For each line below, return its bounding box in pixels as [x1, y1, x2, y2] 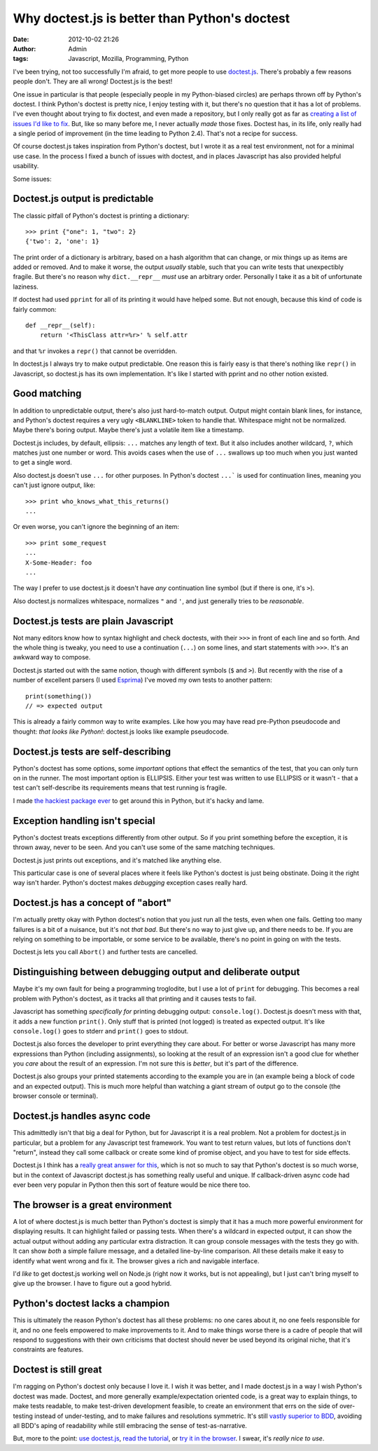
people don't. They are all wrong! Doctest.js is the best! [13, 77, 173, 85]
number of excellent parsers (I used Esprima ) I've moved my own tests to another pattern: [13, 676, 272, 685]
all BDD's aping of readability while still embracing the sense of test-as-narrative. [13, 1421, 248, 1429]
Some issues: [13, 174, 52, 183]
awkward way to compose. [13, 653, 91, 661]
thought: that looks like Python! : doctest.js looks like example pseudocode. [13, 727, 229, 736]
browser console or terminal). [13, 1092, 98, 1100]
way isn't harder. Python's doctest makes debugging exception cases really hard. [13, 879, 248, 887]
